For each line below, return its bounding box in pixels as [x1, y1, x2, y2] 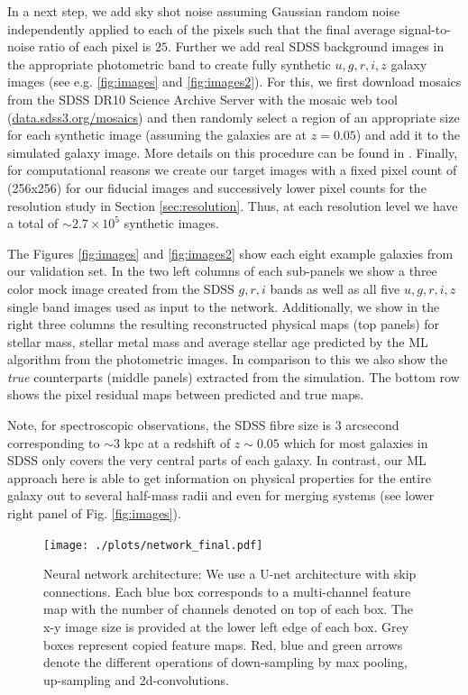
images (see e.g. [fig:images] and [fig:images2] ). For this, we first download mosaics [7, 72, 462, 91]
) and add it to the [355, 125, 460, 144]
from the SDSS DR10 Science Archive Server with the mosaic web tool [7, 89, 398, 108]
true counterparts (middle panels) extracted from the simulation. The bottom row [7, 367, 460, 386]
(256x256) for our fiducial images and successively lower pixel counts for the [7, 178, 427, 197]
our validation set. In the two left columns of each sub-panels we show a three [7, 261, 437, 280]
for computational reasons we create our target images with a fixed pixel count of [7, 160, 457, 179]
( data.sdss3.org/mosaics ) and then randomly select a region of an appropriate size [7, 107, 460, 126]
